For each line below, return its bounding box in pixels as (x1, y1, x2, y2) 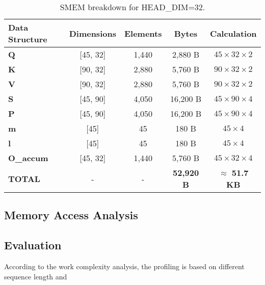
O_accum (8, 152, 48, 164)
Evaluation (4, 237, 62, 253)
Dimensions (69, 27, 116, 39)
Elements (124, 27, 162, 39)
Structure (8, 33, 47, 45)
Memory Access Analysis (4, 207, 138, 223)
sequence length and (4, 271, 67, 281)
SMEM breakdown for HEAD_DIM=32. (60, 1, 205, 13)
